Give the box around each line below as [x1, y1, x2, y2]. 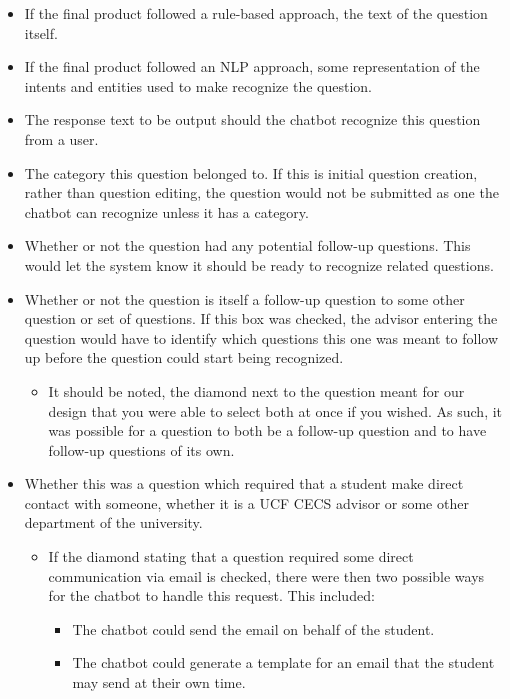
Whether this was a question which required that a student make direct [24, 473, 464, 494]
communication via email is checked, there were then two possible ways [48, 565, 485, 586]
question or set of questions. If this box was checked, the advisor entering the [24, 308, 498, 329]
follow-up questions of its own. [48, 439, 235, 460]
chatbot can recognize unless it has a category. [24, 201, 309, 222]
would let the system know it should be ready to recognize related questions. [24, 254, 494, 275]
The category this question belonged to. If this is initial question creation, [24, 162, 478, 183]
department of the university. [24, 512, 203, 533]
